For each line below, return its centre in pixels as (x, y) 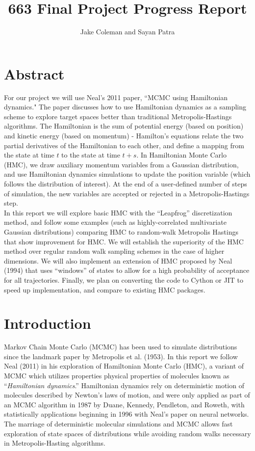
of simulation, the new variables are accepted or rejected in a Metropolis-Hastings (127, 193)
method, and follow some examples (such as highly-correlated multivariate (115, 222)
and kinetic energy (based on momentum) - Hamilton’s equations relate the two (124, 136)
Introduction (48, 323)
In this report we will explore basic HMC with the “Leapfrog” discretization (118, 212)
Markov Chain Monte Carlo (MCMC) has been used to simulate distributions (121, 347)
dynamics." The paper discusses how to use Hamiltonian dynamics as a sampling (125, 107)
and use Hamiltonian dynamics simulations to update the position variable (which (127, 174)
